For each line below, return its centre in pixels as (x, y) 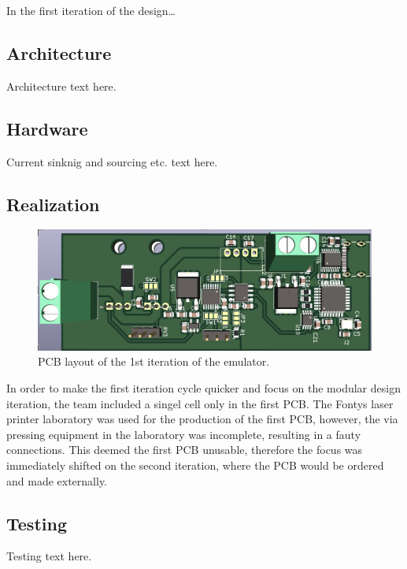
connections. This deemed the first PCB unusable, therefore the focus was (185, 450)
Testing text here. (49, 556)
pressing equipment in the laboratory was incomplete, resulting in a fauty (184, 434)
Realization (53, 204)
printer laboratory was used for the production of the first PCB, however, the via (202, 419)
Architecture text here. (61, 86)
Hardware (47, 128)
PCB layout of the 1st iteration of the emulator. (154, 361)
